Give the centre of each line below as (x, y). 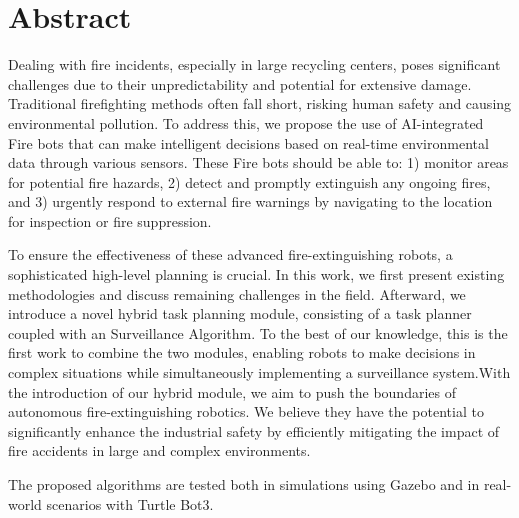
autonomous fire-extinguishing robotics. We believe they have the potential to (246, 411)
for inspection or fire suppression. (110, 220)
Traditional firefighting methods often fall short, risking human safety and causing (260, 103)
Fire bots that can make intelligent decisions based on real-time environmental (248, 142)
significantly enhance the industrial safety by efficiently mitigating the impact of (254, 430)
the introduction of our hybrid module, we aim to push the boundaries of (232, 391)
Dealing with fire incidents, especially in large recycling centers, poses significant (254, 64)
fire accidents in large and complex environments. (159, 450)
